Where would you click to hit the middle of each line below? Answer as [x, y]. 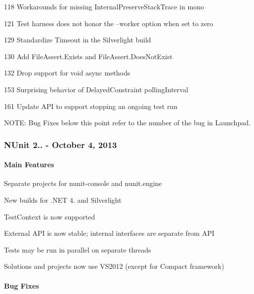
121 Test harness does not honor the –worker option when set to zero [109, 23]
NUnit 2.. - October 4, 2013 [61, 144]
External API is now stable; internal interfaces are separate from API [109, 233]
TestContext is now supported [50, 216]
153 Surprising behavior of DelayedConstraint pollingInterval [96, 89]
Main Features [29, 165]
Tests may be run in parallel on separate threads [78, 249]
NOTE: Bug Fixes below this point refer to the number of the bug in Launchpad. [127, 123]
